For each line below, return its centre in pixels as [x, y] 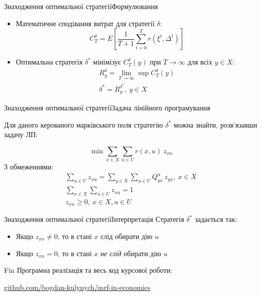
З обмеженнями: [29, 167]
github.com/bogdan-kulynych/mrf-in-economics [77, 287]
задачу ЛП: [21, 134]
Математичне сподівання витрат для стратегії [85, 23]
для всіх [200, 62]
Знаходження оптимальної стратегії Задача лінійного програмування [107, 108]
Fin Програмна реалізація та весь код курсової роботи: [88, 270]
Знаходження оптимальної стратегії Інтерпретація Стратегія [94, 219]
